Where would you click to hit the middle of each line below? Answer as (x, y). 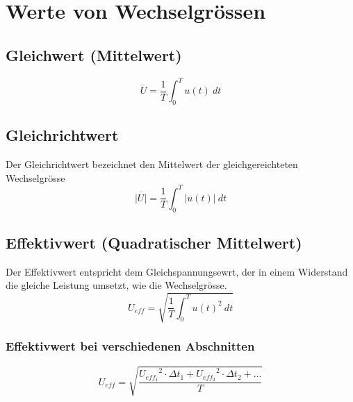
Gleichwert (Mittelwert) (94, 55)
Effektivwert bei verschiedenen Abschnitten (130, 346)
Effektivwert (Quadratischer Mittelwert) (154, 242)
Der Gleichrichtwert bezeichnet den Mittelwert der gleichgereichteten (152, 164)
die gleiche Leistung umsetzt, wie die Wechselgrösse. (116, 285)
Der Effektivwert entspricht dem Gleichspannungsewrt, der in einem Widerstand (177, 271)
